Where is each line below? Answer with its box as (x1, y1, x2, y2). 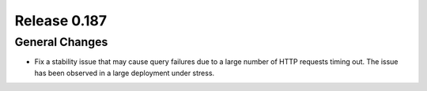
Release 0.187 (14, 12, 107, 29)
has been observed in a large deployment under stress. (34, 68, 215, 78)
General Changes (14, 35, 108, 49)
